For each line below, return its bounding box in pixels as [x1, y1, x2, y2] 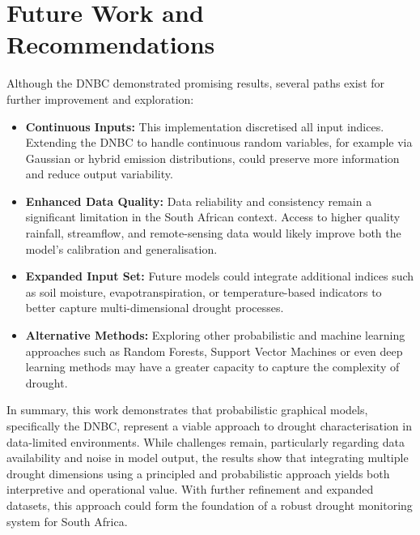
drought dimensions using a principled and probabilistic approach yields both [6, 464, 390, 481]
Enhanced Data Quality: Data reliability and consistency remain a [25, 192, 372, 209]
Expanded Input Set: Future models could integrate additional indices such [25, 267, 414, 285]
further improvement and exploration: [6, 90, 194, 107]
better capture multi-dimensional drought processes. [25, 299, 284, 316]
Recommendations [6, 28, 215, 61]
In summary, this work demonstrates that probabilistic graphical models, [6, 401, 368, 418]
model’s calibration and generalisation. [25, 240, 218, 257]
